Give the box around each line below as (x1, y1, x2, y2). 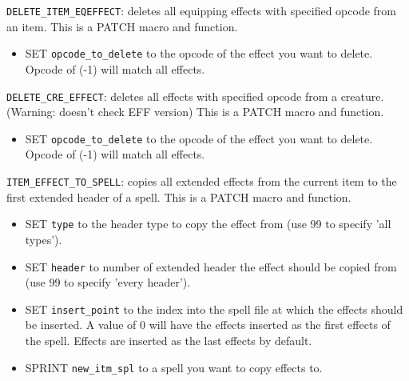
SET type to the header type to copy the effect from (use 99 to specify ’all (25, 215, 391, 232)
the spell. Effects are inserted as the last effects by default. (25, 332, 312, 348)
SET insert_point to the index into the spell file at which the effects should (25, 300, 403, 317)
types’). (25, 231, 62, 247)
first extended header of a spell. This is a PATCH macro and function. (6, 188, 351, 205)
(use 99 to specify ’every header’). (25, 274, 191, 291)
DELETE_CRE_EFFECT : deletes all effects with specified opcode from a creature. (6, 87, 384, 104)
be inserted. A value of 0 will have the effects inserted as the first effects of (25, 316, 391, 333)
